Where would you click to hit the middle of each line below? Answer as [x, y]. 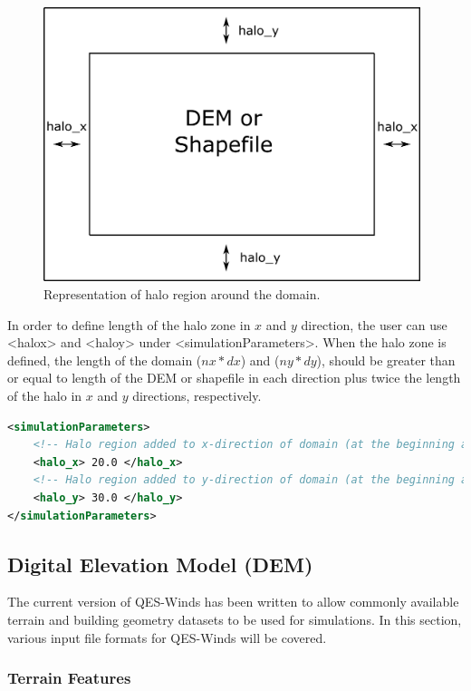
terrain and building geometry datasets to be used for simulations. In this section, [235, 619]
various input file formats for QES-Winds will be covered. [167, 637]
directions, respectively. [197, 396]
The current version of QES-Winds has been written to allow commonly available [233, 602]
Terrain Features [69, 678]
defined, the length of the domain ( [105, 360]
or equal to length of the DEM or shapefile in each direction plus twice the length [234, 378]
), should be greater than [386, 360]
